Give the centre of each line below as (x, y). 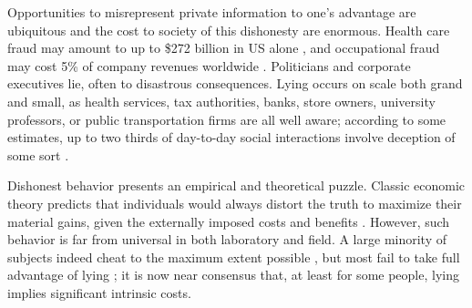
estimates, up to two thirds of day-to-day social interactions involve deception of (231, 137)
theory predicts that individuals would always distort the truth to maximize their (235, 203)
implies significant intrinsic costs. (99, 292)
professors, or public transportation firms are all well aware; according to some (227, 119)
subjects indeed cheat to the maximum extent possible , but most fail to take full (234, 257)
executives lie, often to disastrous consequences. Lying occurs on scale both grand (235, 83)
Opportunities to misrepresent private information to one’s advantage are (212, 12)
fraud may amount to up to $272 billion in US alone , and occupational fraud (224, 48)
